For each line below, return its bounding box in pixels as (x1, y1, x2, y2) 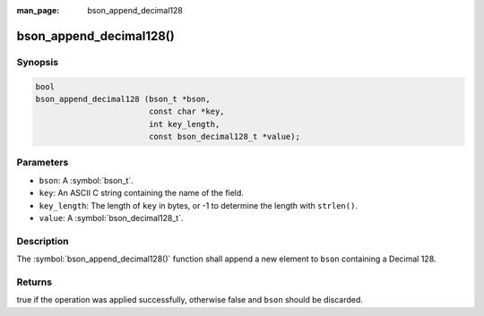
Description (16, 235, 69, 247)
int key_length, (148, 119, 220, 129)
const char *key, (148, 107, 225, 116)
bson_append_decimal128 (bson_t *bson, (35, 94, 211, 104)
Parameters (16, 157, 69, 169)
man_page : (16, 5, 60, 15)
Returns (16, 276, 53, 288)
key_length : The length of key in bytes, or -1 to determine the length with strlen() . (39, 200, 359, 210)
